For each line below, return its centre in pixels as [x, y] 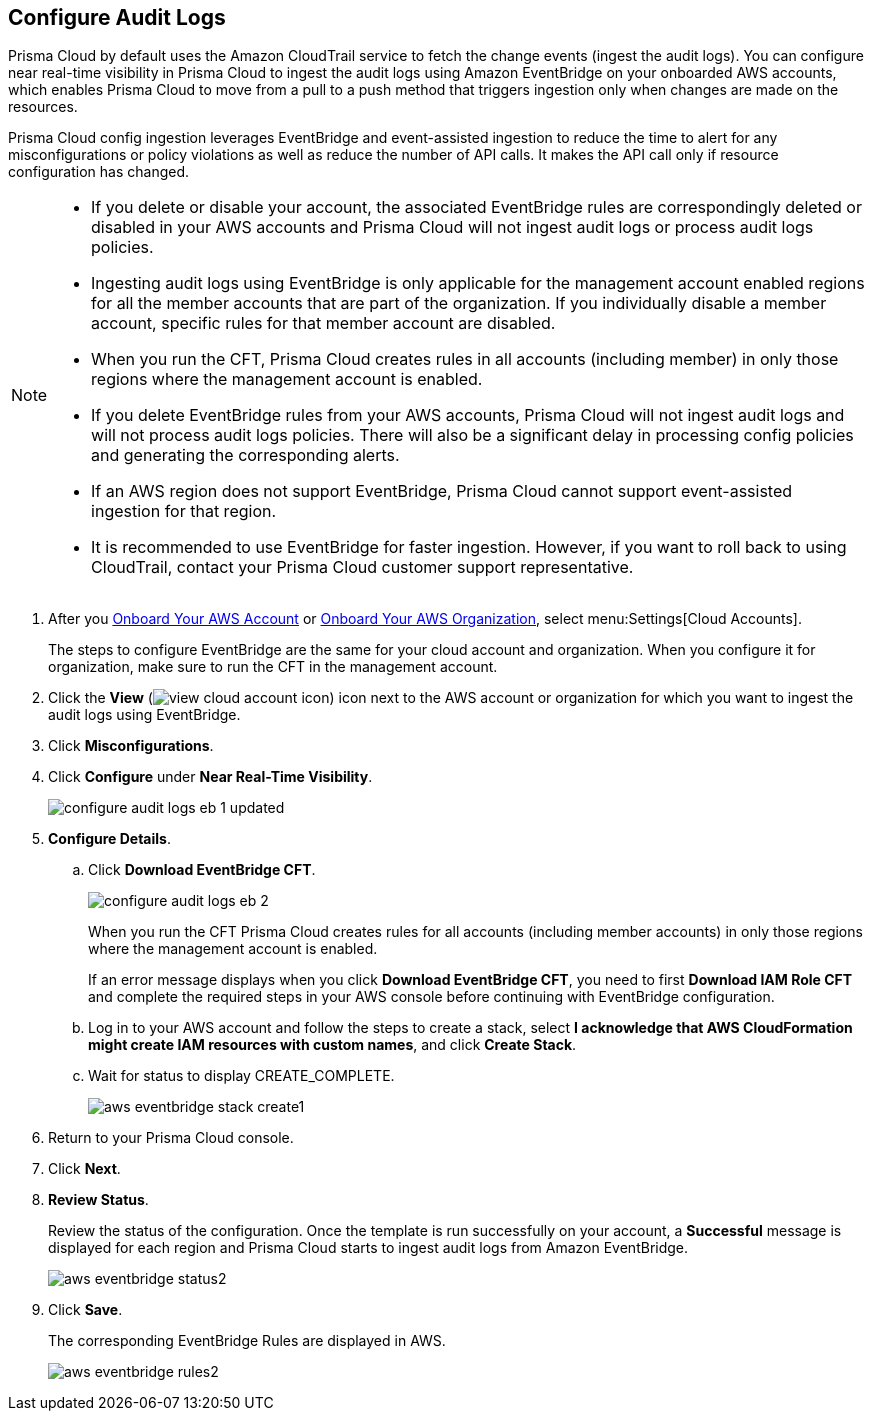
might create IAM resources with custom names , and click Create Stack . [332, 1045]
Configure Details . [109, 839]
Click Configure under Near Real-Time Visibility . [210, 777]
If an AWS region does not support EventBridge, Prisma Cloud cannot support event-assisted [442, 491]
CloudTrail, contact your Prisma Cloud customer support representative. [362, 567]
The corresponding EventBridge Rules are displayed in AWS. [247, 1341]
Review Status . [98, 1200]
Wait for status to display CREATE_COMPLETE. [241, 1076]
